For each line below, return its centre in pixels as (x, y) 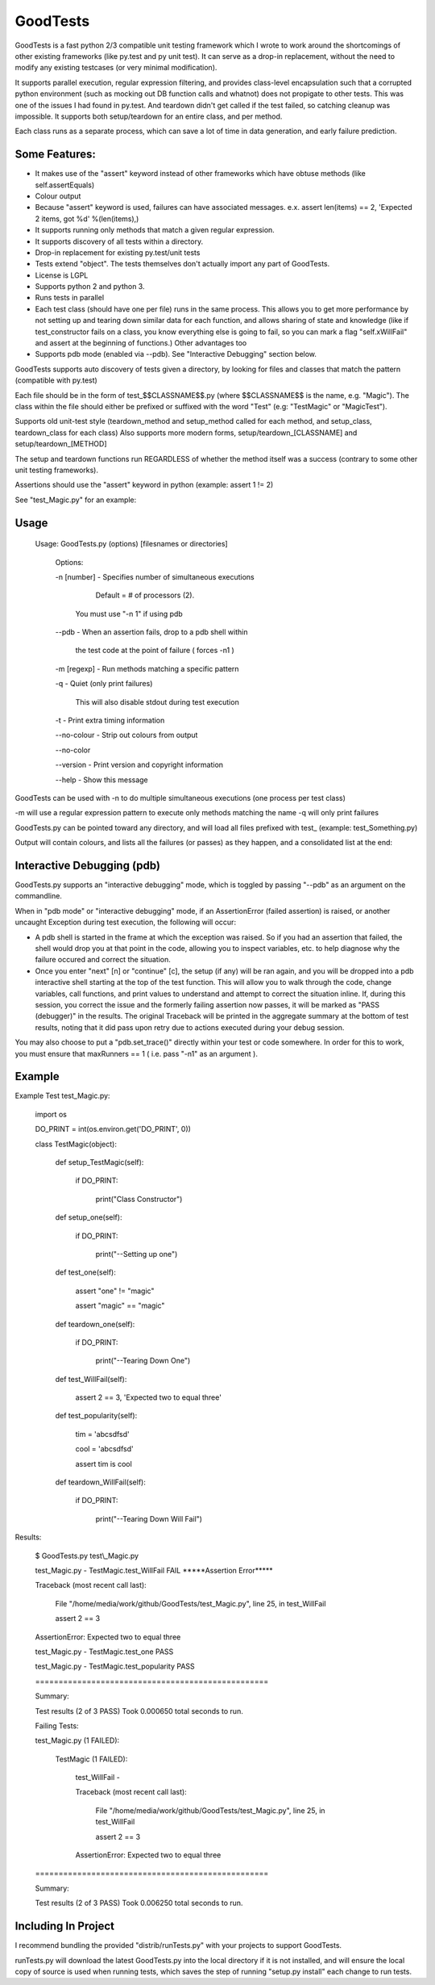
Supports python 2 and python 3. (90, 287)
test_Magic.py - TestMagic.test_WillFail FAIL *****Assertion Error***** (154, 1570)
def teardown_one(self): (95, 1324)
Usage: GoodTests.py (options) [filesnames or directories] (132, 544)
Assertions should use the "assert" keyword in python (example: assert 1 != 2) (144, 485)
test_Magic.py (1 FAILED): (77, 1740)
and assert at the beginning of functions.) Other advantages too (141, 343)
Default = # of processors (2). (145, 595)
